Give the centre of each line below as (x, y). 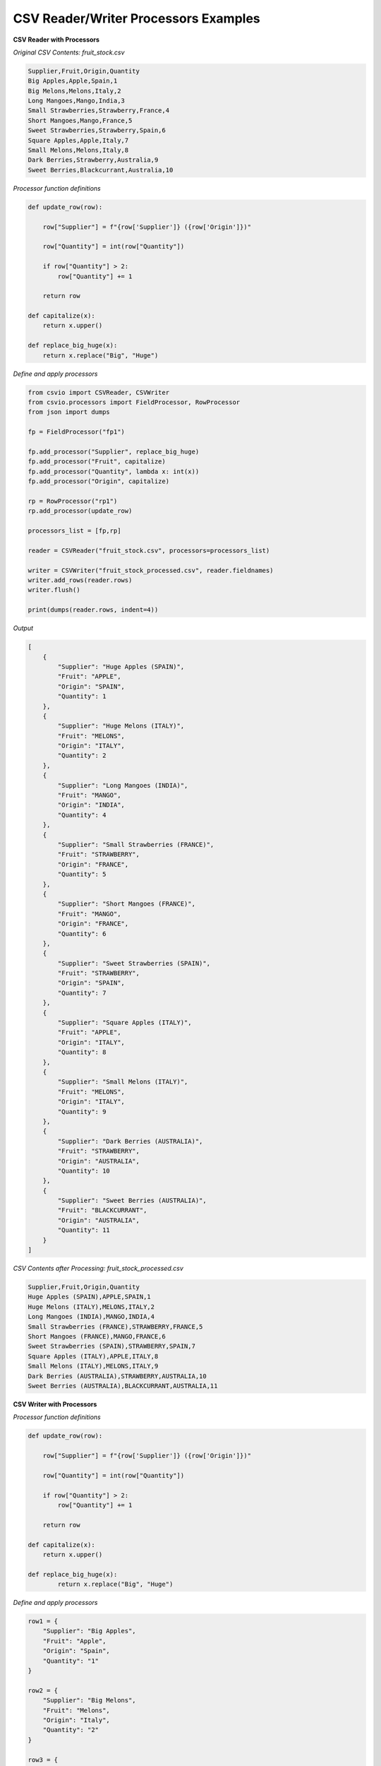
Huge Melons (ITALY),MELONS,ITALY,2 (91, 1306)
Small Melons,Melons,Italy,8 (78, 150)
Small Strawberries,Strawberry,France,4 (98, 111)
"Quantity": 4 (82, 815)
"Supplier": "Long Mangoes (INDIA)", (123, 785)
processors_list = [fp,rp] (74, 531)
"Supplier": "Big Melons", (90, 1700)
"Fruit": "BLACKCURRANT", (102, 1210)
